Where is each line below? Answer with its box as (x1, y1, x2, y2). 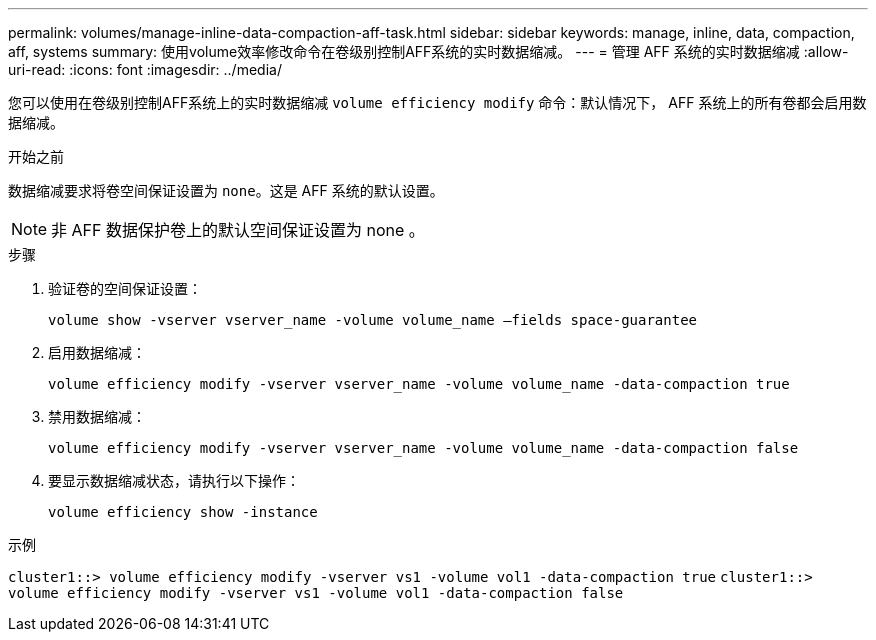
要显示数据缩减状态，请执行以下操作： (48, 472, 300, 489)
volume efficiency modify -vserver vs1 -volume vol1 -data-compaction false (8, 585, 624, 601)
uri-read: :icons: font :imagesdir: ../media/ (8, 61, 282, 78)
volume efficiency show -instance (48, 504, 318, 520)
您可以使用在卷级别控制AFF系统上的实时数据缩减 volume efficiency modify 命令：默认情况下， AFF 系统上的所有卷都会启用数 (8, 94, 867, 111)
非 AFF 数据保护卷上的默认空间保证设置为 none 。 (51, 220, 425, 240)
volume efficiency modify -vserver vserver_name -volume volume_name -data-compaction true (48, 376, 790, 392)
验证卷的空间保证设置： (48, 280, 202, 297)
